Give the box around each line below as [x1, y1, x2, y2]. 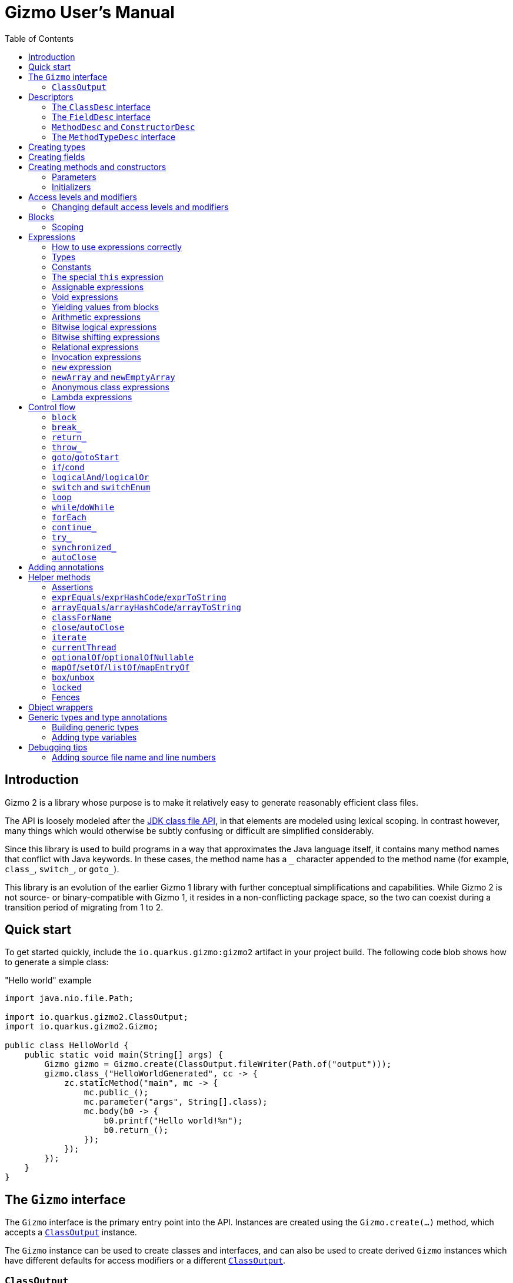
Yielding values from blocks [52, 301, 159, 312]
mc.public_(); [84, 1088, 149, 1098]
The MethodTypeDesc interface [52, 131, 176, 142]
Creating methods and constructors [28, 161, 166, 172]
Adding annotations [28, 561, 104, 572]
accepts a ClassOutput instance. [5, 1227, 137, 1238]
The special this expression [52, 271, 164, 282]
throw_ [52, 442, 82, 452]
